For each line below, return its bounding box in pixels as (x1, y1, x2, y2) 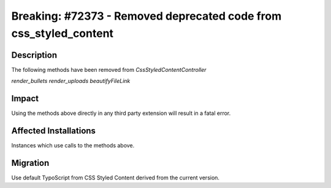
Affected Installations (11, 125, 96, 136)
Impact (11, 93, 39, 104)
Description (11, 50, 58, 60)
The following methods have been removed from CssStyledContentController (11, 66, 207, 73)
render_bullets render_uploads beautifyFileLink (11, 77, 131, 85)
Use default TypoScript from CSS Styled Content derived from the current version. (11, 174, 220, 181)
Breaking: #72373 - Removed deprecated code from (11, 9, 282, 23)
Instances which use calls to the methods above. (11, 142, 135, 149)
